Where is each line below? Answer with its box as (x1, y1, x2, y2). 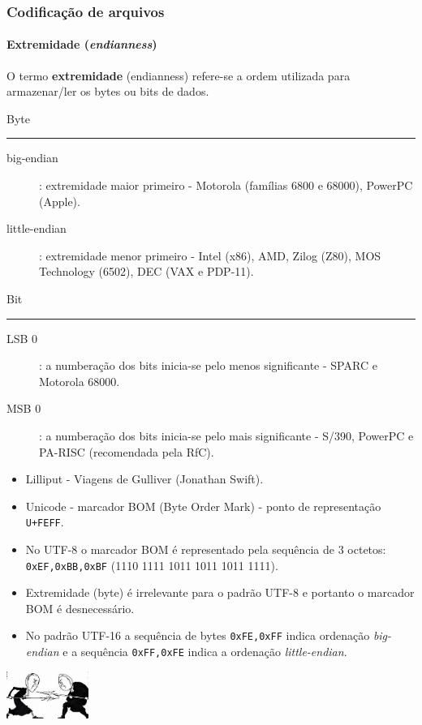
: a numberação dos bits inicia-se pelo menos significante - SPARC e (39, 357, 377, 374)
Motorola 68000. (39, 372, 120, 389)
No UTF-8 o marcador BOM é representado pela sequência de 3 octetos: (25, 540, 386, 557)
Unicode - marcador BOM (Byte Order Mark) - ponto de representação (25, 497, 381, 514)
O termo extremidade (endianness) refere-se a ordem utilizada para (6, 66, 351, 84)
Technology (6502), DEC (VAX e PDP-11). (39, 263, 254, 280)
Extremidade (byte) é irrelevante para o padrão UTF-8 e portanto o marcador (25, 584, 415, 601)
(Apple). (39, 192, 80, 209)
